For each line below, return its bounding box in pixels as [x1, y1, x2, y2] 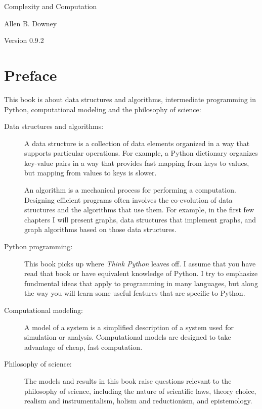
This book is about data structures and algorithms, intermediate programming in [4, 94, 256, 104]
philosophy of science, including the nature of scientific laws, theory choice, [24, 385, 256, 396]
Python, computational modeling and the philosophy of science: [4, 104, 201, 114]
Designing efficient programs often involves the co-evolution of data [24, 194, 233, 205]
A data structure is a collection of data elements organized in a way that [24, 138, 250, 148]
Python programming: [4, 241, 73, 252]
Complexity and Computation [4, 1, 97, 11]
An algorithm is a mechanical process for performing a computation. [24, 185, 236, 195]
